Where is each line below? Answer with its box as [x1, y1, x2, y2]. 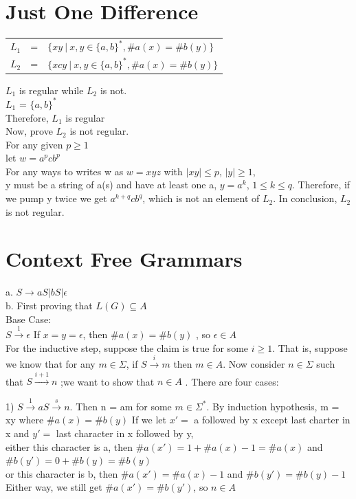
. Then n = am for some [69, 399, 172, 413]
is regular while [19, 82, 84, 97]
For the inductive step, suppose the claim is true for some [5, 340, 249, 355]
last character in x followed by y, [56, 425, 194, 440]
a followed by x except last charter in [194, 412, 351, 427]
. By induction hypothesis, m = [206, 399, 340, 413]
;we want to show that [60, 374, 155, 388]
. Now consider [223, 356, 285, 370]
